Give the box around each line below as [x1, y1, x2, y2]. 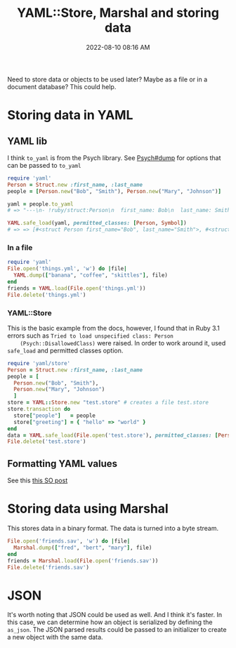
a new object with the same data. [7, 633, 103, 642]
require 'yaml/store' [7, 359, 71, 366]
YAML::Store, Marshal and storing [16, 5, 220, 21]
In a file [7, 242, 33, 252]
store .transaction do [7, 406, 71, 413]
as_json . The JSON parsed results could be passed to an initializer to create [7, 626, 227, 634]
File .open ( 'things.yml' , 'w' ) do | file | [7, 265, 128, 272]
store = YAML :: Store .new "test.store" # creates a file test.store [7, 399, 209, 406]
